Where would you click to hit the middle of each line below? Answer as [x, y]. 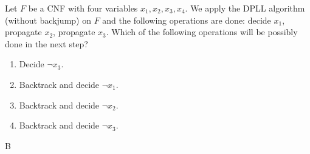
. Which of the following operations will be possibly [202, 32]
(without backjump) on [48, 20]
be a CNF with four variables [83, 8]
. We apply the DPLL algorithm [245, 8]
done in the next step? [46, 43]
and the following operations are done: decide [187, 20]
